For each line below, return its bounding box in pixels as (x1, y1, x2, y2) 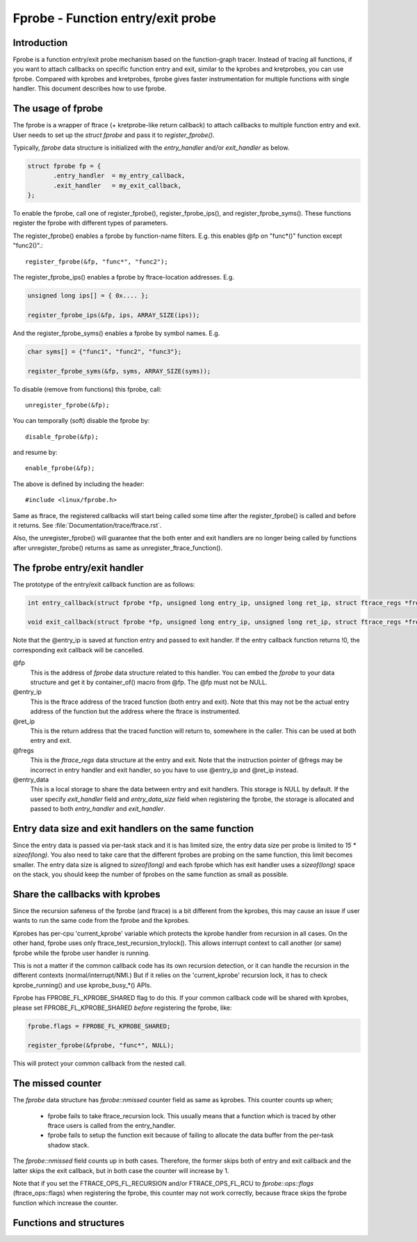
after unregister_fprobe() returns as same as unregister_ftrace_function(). (13, 543, 222, 552)
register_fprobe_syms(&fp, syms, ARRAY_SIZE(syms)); (27, 367, 211, 375)
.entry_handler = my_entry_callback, (53, 172, 186, 180)
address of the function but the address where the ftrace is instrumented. (30, 707, 241, 716)
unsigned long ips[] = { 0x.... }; (27, 292, 149, 299)
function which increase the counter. (13, 1198, 118, 1207)
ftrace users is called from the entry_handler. (47, 1122, 176, 1130)
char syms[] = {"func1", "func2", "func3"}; (27, 348, 182, 355)
